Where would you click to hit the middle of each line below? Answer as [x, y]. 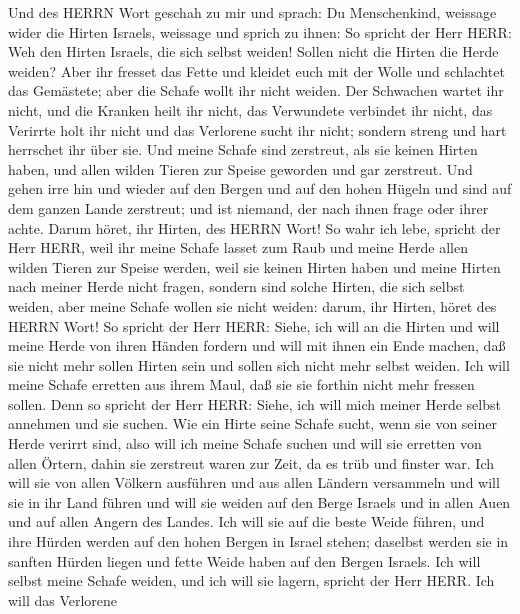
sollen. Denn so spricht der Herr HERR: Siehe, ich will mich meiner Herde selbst [254, 403]
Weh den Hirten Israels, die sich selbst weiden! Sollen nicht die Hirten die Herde [253, 51]
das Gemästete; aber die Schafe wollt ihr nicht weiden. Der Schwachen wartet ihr [256, 90]
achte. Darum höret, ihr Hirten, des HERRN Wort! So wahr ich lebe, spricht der [254, 227]
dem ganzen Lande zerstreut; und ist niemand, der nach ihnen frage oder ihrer [248, 207]
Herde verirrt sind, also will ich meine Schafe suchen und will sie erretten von [245, 443]
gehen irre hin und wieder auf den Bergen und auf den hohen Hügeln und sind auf [260, 188]
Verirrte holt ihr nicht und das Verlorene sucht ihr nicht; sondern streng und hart [257, 129]
